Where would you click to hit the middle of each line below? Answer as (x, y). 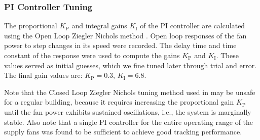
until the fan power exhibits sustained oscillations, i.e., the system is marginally (128, 111)
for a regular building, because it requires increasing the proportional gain (119, 102)
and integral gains (99, 26)
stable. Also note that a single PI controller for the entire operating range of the (129, 122)
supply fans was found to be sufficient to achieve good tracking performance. (123, 132)
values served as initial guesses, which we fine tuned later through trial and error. (131, 65)
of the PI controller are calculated (193, 26)
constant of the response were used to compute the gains (92, 55)
